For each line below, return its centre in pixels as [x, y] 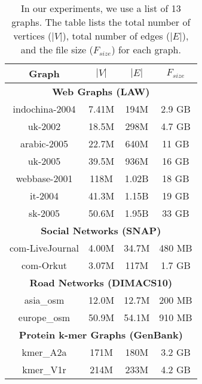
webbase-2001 [44, 178]
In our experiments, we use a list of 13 [101, 8]
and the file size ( [57, 49]
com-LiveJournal [45, 248]
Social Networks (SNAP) [101, 230]
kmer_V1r [44, 369]
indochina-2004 [44, 109]
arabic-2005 [45, 143]
